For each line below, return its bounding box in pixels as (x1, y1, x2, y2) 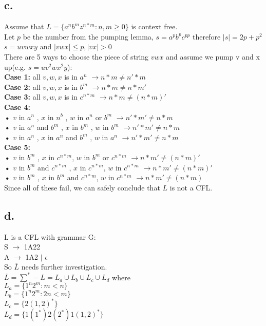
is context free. (131, 21, 178, 32)
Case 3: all (4, 91, 41, 102)
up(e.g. (4, 61, 26, 72)
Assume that (4, 21, 44, 32)
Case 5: (4, 142, 31, 152)
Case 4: (4, 101, 31, 112)
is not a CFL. (169, 182, 213, 193)
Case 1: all (4, 71, 41, 82)
